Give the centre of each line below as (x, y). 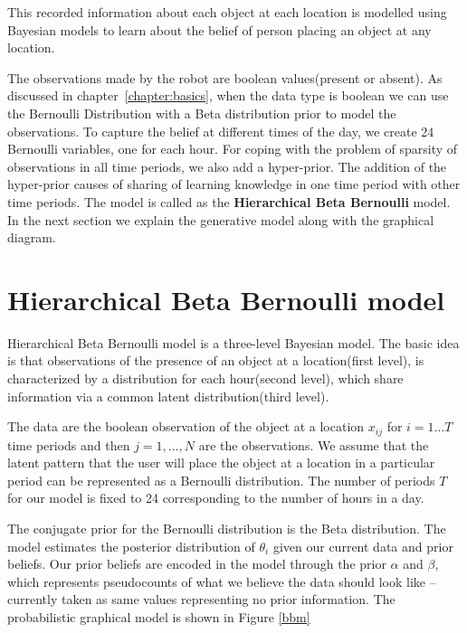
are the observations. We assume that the (314, 444)
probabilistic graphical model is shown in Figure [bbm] (159, 617)
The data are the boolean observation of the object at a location (186, 426)
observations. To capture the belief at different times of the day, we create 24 (221, 131)
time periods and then (69, 444)
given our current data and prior (363, 546)
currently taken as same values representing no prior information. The (201, 599)
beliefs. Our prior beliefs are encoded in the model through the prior (197, 564)
